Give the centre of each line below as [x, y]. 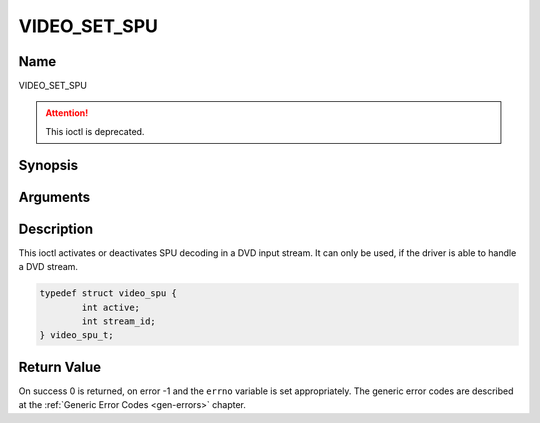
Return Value [60, 366]
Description [56, 228]
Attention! [67, 113]
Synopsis [48, 165]
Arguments [54, 196]
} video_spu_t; [76, 335]
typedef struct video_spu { [108, 293]
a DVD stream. [48, 267]
